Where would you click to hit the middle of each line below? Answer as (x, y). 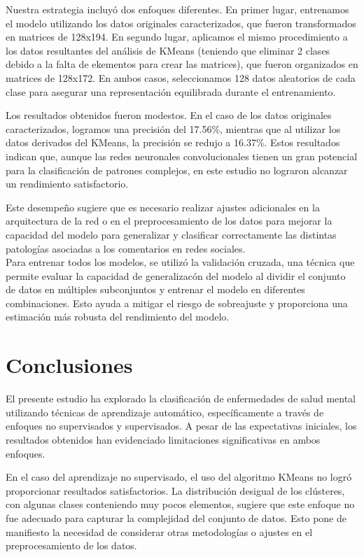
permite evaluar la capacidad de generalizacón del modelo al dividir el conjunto (176, 275)
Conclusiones (69, 365)
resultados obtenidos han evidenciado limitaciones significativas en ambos (163, 439)
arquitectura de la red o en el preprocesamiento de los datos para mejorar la (169, 221)
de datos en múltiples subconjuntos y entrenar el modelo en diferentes (155, 289)
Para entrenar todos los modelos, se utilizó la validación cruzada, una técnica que (180, 262)
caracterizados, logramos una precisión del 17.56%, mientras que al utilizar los (173, 128)
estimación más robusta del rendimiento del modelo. (118, 317)
